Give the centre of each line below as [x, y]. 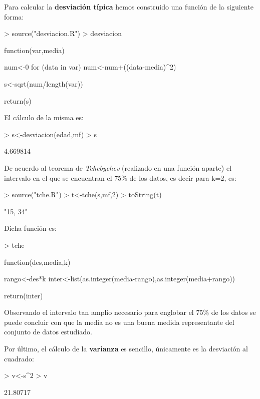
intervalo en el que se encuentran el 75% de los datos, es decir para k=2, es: [120, 177]
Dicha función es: [30, 228]
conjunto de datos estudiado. [48, 332]
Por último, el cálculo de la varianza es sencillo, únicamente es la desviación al [126, 349]
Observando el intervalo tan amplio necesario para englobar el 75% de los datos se [130, 312]
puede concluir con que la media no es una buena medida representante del [119, 322]
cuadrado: [19, 358]
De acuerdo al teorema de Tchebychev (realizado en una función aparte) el [118, 167]
